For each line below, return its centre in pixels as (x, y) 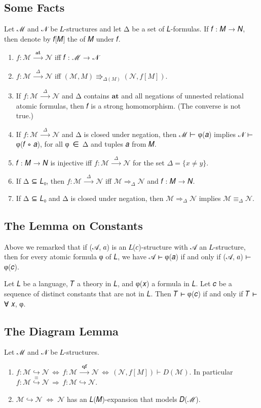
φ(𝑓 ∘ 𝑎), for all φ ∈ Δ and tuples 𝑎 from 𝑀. (86, 144)
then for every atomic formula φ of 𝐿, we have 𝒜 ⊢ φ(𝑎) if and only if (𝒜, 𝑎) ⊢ (127, 257)
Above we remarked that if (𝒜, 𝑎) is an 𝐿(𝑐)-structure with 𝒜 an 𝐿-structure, (125, 246)
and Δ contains (85, 96)
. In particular (211, 371)
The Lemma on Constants (73, 225)
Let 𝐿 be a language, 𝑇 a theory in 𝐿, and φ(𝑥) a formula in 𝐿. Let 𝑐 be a (118, 283)
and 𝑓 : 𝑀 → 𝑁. (171, 181)
